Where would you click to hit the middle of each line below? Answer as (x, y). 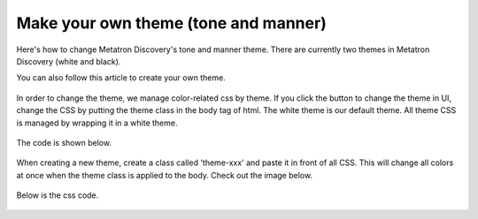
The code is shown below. (64, 142)
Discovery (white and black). (69, 61)
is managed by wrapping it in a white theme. (97, 123)
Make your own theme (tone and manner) (171, 23)
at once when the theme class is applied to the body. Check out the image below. (165, 175)
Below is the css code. (58, 195)
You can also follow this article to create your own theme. (121, 78)
